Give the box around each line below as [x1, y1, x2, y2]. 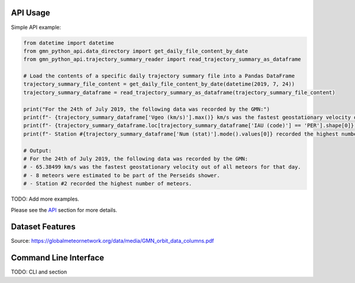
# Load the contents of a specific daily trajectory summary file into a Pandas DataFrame [23, 73, 295, 79]
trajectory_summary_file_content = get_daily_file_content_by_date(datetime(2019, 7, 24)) [23, 81, 295, 88]
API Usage [11, 8, 50, 18]
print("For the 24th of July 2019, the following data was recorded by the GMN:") [23, 105, 270, 112]
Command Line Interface [11, 253, 105, 263]
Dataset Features [11, 222, 76, 232]
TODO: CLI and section [11, 268, 67, 275]
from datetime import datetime [23, 39, 115, 46]
